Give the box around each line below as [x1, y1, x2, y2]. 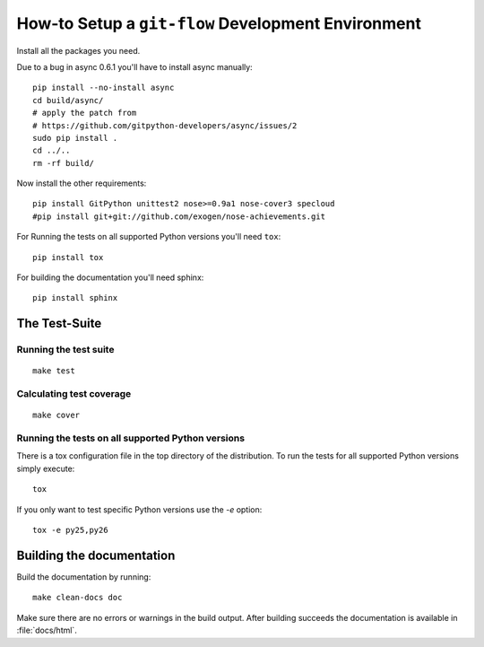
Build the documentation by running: [16, 571, 151, 582]
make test [32, 366, 75, 376]
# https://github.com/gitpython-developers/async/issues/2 [32, 120, 298, 130]
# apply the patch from [32, 108, 137, 118]
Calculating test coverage [16, 388, 132, 400]
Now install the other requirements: [16, 178, 147, 188]
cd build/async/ [32, 95, 104, 105]
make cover [32, 410, 81, 421]
